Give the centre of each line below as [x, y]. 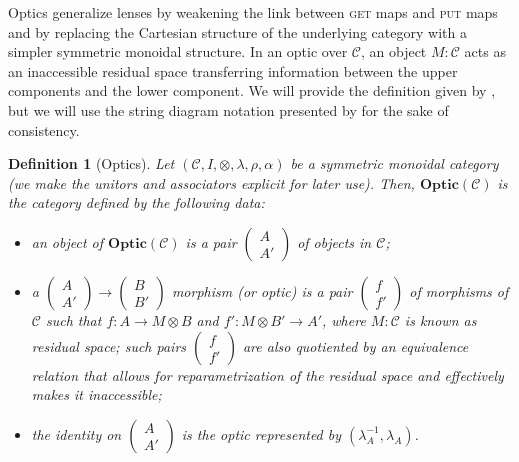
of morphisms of [459, 290]
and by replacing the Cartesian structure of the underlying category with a [237, 31]
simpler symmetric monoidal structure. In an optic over [178, 51]
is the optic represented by [261, 433]
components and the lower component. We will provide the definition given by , [252, 90]
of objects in [334, 241]
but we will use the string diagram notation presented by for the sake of [228, 109]
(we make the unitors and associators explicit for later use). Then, [211, 182]
